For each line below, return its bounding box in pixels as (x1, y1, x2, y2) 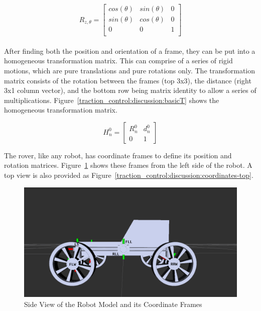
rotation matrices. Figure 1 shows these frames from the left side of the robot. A (4, 160, 252, 170)
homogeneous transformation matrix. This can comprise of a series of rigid (4, 55, 233, 66)
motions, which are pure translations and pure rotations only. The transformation (4, 65, 255, 75)
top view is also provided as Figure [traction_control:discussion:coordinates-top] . (4, 170, 253, 180)
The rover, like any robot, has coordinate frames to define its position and (4, 150, 232, 160)
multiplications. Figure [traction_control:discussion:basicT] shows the (4, 94, 219, 105)
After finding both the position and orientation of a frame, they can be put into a (4, 45, 255, 56)
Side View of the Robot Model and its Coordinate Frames (24, 298, 202, 309)
